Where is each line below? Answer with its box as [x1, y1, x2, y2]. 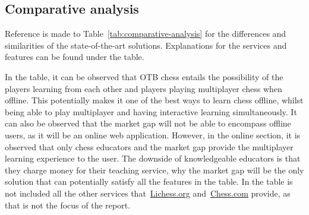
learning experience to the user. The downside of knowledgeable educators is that [5, 152, 301, 165]
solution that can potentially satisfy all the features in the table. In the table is [5, 175, 293, 188]
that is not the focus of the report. [5, 198, 131, 211]
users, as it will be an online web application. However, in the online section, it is [5, 128, 301, 141]
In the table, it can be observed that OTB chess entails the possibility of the [5, 70, 283, 83]
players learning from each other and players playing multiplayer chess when [5, 82, 282, 94]
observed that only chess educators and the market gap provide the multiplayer [5, 140, 294, 153]
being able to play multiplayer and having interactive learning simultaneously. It [5, 105, 297, 118]
